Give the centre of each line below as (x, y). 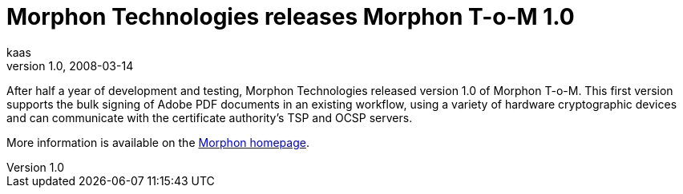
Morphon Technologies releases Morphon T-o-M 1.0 (291, 17)
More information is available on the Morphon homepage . (158, 142)
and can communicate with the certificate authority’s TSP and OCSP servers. (210, 117)
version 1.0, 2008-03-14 (70, 65)
